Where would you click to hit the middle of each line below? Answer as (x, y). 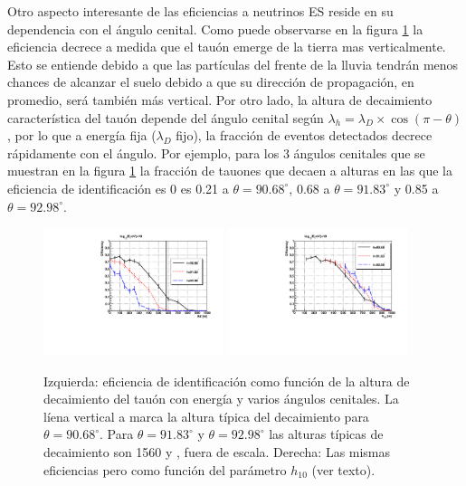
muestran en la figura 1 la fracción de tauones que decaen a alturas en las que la (230, 171)
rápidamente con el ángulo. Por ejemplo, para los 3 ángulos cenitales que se (216, 152)
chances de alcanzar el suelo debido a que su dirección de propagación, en (211, 82)
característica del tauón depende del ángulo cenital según (166, 117)
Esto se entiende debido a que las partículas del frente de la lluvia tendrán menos (233, 64)
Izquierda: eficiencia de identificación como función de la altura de (227, 381)
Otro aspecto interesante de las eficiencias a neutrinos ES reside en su (200, 11)
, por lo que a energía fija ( (82, 135)
